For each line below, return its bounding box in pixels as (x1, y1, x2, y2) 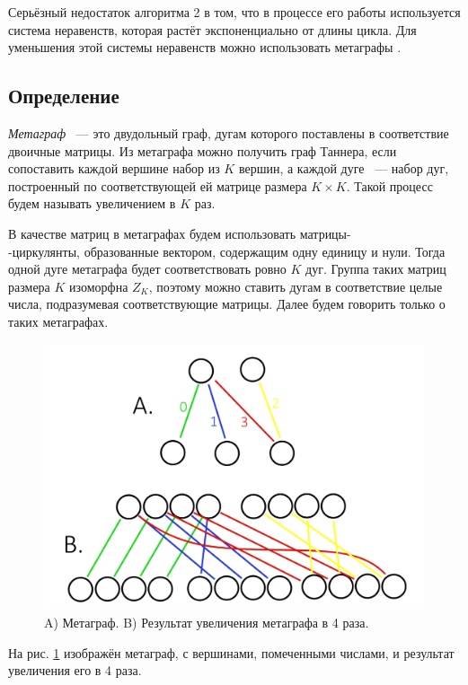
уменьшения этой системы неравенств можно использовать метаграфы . (8, 38, 402, 57)
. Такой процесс (346, 176, 433, 195)
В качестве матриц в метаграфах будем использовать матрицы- (8, 224, 351, 242)
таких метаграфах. (8, 312, 109, 330)
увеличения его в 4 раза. (8, 661, 142, 680)
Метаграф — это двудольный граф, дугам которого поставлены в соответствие (8, 123, 449, 142)
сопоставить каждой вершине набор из (8, 159, 220, 178)
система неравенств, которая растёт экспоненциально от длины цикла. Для (8, 20, 417, 39)
